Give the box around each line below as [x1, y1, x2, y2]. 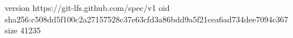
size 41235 [5, 24, 41, 36]
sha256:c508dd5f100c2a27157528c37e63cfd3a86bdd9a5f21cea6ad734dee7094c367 [5, 13, 288, 25]
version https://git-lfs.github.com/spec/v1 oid [5, 2, 170, 13]
